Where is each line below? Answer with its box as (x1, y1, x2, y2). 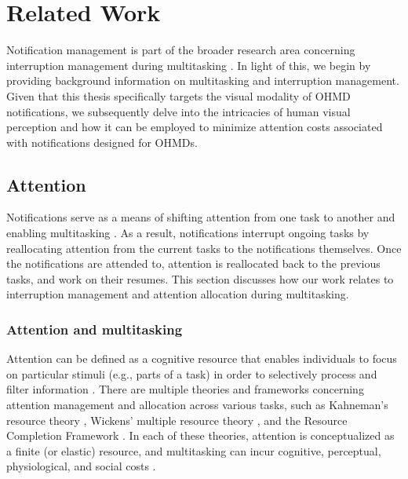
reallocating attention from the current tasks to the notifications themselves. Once (6, 239, 402, 256)
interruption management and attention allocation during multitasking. (6, 286, 349, 302)
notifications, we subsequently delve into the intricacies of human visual (6, 103, 351, 119)
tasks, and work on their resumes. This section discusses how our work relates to (6, 270, 394, 287)
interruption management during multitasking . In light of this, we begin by (6, 57, 371, 73)
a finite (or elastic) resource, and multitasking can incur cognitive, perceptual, (6, 442, 381, 459)
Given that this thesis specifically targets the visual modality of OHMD (6, 87, 351, 104)
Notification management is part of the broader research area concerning (6, 42, 355, 58)
